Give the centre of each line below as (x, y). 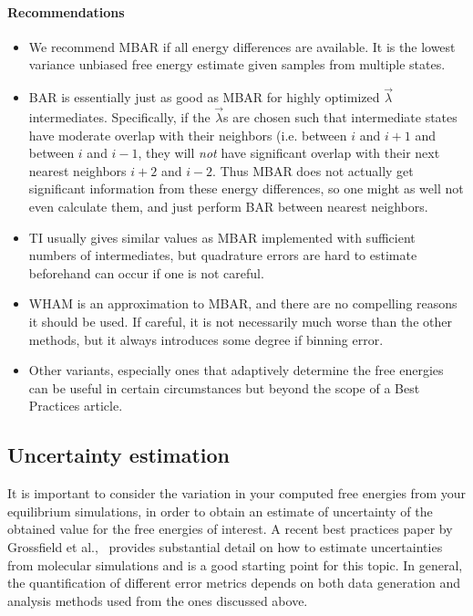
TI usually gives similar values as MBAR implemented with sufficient (222, 237)
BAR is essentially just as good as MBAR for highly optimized (204, 97)
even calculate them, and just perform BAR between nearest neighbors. (228, 206)
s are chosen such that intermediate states (340, 117)
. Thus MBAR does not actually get (313, 170)
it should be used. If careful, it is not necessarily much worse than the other (240, 321)
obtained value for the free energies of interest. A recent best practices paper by (230, 529)
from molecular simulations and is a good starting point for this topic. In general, (235, 564)
